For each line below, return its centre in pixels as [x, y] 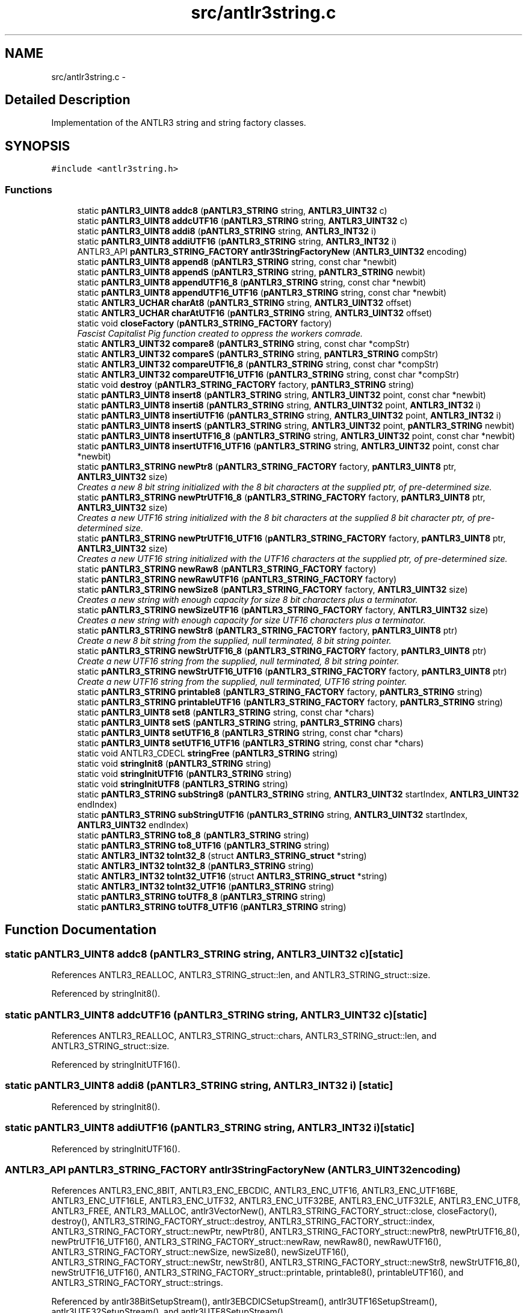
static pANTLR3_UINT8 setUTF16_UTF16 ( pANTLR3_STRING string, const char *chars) [251, 743]
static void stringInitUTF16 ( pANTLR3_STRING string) [184, 774]
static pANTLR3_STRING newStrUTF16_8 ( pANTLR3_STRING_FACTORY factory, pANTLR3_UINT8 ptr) [282, 651]
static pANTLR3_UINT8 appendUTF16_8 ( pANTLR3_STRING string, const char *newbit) [252, 282]
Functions [29, 189]
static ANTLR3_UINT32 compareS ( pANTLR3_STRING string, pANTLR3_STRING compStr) [258, 354]
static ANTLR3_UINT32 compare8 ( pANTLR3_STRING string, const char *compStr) [243, 344]
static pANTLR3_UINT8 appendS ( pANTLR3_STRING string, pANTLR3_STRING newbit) [251, 272]
